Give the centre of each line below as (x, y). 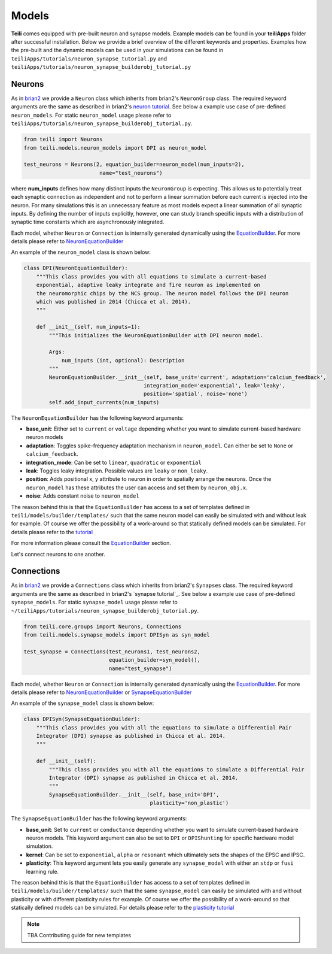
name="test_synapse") (140, 668)
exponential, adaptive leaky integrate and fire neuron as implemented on (148, 285)
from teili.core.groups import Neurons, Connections (103, 626)
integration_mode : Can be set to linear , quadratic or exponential (114, 462)
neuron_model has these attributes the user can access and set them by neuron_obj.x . (137, 487)
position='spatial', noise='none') (196, 394)
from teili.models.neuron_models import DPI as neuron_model (115, 148)
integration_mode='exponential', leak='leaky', (214, 385)
